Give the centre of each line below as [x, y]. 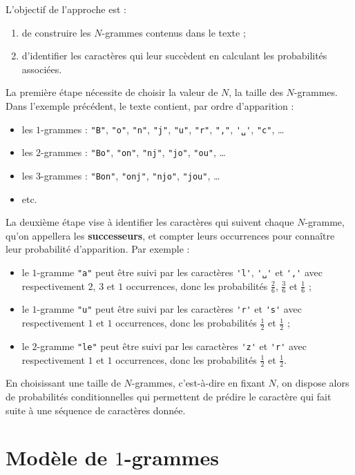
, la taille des [256, 92]
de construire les [56, 32]
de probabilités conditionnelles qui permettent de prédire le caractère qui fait [169, 396]
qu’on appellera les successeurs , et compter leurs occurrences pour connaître [170, 235]
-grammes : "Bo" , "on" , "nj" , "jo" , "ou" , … [133, 152]
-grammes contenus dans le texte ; [174, 32]
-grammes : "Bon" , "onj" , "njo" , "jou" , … [131, 175]
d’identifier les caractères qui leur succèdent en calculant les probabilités [174, 56]
